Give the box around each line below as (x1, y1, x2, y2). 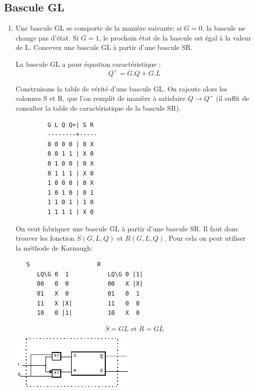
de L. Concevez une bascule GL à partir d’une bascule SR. (15, 42, 193, 52)
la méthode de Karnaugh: (15, 242, 93, 253)
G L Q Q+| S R (47, 121, 94, 129)
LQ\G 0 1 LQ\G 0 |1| (37, 270, 143, 278)
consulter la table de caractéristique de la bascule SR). (15, 102, 181, 113)
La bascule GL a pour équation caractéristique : (15, 58, 161, 69)
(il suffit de (215, 93, 249, 103)
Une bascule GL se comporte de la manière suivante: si (15, 23, 182, 33)
